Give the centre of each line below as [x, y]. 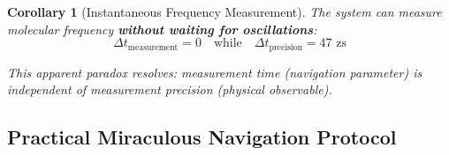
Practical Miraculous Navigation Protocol [202, 137]
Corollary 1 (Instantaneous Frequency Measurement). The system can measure [224, 11]
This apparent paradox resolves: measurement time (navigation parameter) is [215, 72]
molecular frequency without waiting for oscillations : [162, 29]
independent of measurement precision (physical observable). [170, 89]
